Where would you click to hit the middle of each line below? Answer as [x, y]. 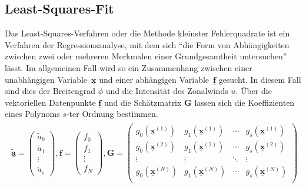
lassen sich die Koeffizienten [245, 102]
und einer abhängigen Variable [154, 79]
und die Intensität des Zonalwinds [167, 91]
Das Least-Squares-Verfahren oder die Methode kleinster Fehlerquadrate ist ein [147, 33]
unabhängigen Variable [46, 79]
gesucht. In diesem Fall [260, 79]
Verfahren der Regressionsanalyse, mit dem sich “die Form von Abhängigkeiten [147, 44]
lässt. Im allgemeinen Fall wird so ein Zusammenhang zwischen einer [129, 67]
